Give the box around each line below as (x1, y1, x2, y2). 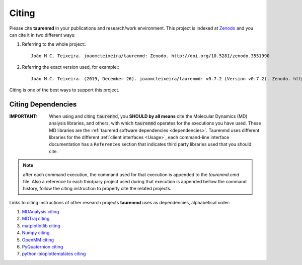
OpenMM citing (22, 236, 54, 243)
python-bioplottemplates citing (22, 251, 86, 257)
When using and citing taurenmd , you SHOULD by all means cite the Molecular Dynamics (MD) (49, 113, 248, 119)
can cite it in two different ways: (9, 32, 75, 38)
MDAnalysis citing (22, 209, 59, 215)
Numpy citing (22, 230, 50, 236)
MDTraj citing (22, 216, 50, 222)
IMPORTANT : (9, 113, 38, 119)
